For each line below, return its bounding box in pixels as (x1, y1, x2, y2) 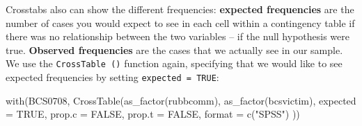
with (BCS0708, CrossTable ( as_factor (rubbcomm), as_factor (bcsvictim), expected (6, 93, 356, 107)
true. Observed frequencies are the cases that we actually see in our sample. (6, 42, 343, 57)
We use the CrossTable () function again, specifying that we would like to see (6, 56, 343, 71)
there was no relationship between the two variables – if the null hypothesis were (6, 29, 350, 44)
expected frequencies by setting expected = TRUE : (6, 70, 219, 84)
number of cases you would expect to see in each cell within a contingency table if (6, 15, 355, 30)
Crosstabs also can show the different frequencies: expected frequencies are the (6, 2, 354, 16)
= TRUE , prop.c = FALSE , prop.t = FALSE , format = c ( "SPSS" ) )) (6, 107, 300, 121)
